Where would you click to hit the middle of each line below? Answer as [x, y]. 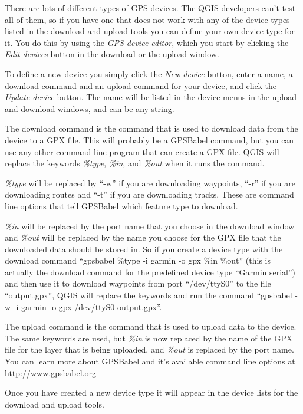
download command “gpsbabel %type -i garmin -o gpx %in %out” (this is [138, 260]
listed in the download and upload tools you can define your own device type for [150, 31]
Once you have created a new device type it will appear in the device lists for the [151, 392]
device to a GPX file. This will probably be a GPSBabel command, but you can [149, 139]
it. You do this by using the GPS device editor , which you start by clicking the [147, 42]
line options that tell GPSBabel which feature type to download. [121, 206]
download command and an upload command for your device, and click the [141, 85]
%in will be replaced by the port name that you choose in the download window [150, 226]
